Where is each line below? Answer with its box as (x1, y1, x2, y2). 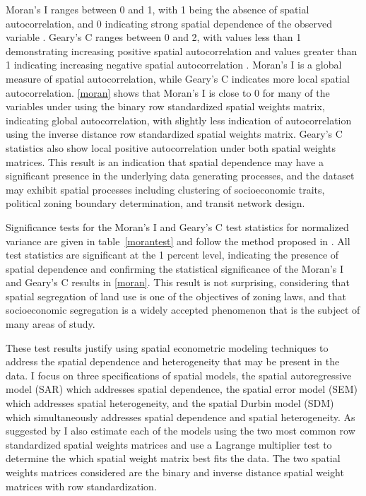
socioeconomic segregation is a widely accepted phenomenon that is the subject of (6, 302, 360, 317)
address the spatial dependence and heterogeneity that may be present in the (6, 354, 340, 369)
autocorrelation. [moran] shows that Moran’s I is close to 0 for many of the (6, 85, 330, 100)
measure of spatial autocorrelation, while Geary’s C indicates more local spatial (6, 71, 350, 85)
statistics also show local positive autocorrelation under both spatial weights (6, 140, 336, 155)
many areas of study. (6, 317, 95, 331)
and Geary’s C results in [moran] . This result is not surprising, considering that (6, 275, 350, 290)
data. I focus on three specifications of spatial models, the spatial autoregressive (6, 367, 352, 382)
